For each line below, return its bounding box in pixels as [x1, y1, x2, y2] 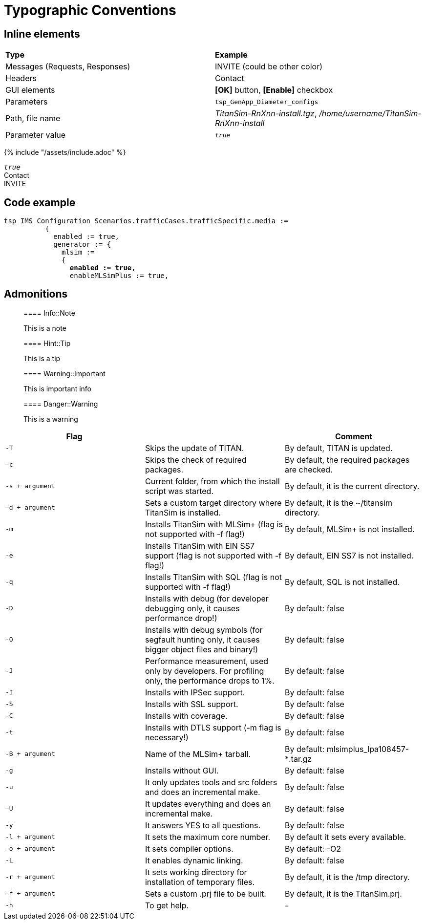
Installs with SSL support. [145, 699, 238, 709]
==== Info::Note [23, 308, 75, 317]
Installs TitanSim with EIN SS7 [145, 540, 255, 551]
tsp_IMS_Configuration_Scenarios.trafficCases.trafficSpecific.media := [4, 217, 288, 225]
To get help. [145, 900, 189, 910]
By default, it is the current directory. [284, 481, 420, 491]
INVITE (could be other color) [215, 62, 322, 72]
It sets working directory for [145, 867, 247, 877]
